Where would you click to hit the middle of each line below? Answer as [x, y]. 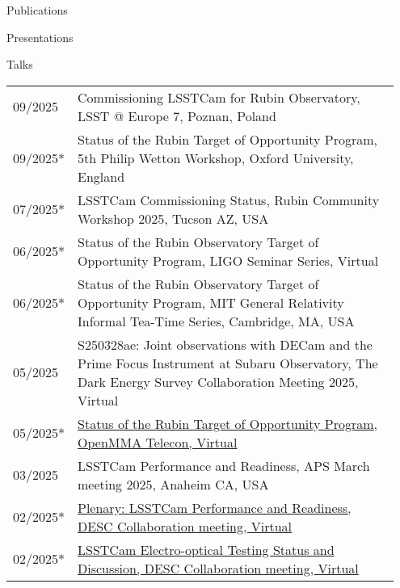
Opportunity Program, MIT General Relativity [211, 302]
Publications [37, 10]
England [101, 176]
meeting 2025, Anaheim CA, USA [173, 484]
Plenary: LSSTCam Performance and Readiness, [215, 507]
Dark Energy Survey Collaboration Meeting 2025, [218, 381]
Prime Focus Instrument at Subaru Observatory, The [228, 363]
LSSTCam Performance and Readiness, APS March [224, 465]
